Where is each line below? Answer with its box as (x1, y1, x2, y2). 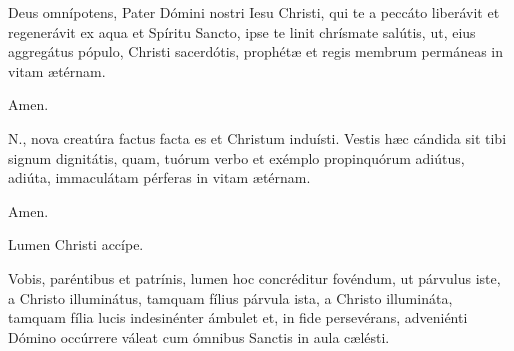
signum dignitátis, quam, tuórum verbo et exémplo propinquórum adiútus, (8, 147, 465, 168)
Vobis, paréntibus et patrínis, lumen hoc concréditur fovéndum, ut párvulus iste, (8, 267, 501, 288)
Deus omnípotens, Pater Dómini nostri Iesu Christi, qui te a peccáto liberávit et (8, 2, 500, 22)
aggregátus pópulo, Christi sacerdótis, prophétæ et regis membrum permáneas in (8, 41, 504, 62)
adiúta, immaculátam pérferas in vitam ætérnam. (8, 167, 311, 188)
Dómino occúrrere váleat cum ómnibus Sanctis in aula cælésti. (8, 326, 390, 347)
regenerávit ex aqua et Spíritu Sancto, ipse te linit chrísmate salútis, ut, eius (8, 21, 476, 42)
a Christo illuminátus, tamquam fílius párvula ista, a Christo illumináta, (8, 287, 453, 308)
